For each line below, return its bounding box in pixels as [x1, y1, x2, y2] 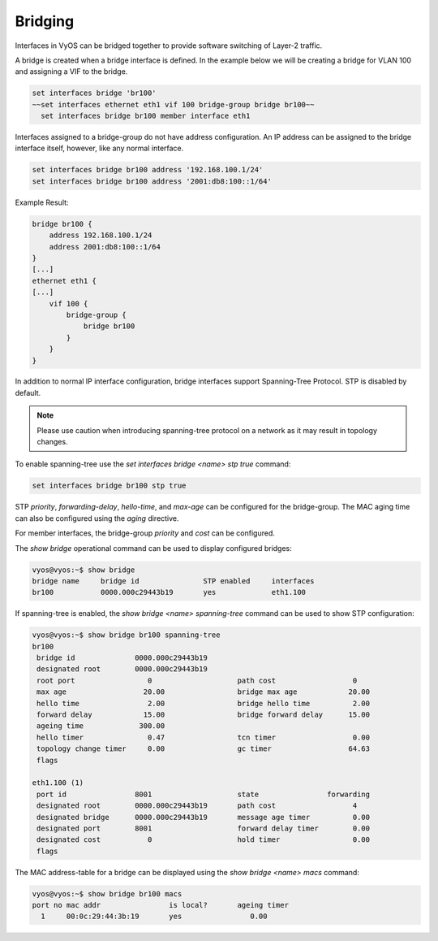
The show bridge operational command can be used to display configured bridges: [15, 543, 292, 553]
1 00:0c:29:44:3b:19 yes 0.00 [41, 912, 268, 921]
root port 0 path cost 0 [36, 675, 358, 685]
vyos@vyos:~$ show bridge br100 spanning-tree [32, 631, 221, 640]
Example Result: [15, 197, 69, 207]
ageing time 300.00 [36, 722, 165, 731]
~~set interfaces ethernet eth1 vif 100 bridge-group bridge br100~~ [32, 100, 315, 109]
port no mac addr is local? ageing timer [32, 900, 290, 910]
